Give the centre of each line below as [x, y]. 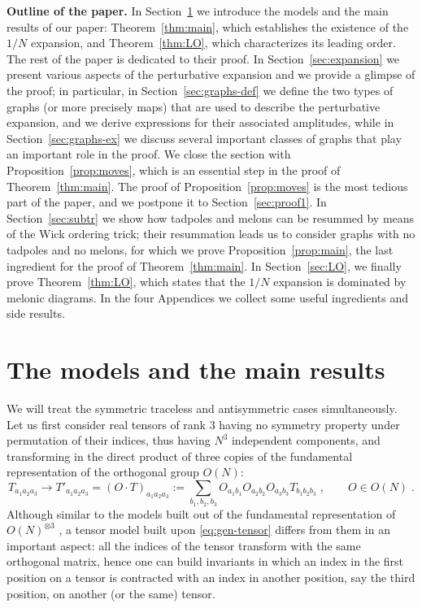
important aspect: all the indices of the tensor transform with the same [184, 545]
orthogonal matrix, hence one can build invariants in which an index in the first [205, 561]
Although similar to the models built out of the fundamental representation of [201, 513]
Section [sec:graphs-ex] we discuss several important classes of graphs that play [204, 138]
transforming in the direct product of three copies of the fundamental [180, 456]
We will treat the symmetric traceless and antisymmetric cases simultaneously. [202, 408]
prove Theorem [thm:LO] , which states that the [126, 282]
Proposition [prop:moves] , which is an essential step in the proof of [174, 169]
